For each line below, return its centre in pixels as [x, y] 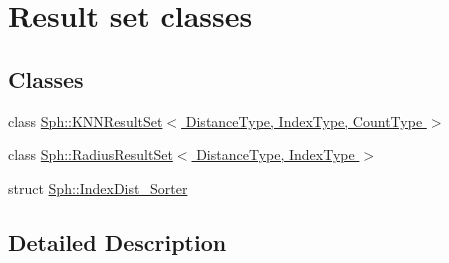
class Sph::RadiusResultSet [90, 154]
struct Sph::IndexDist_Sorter [98, 187]
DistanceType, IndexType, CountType [304, 120]
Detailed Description [117, 241]
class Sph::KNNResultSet [85, 120]
